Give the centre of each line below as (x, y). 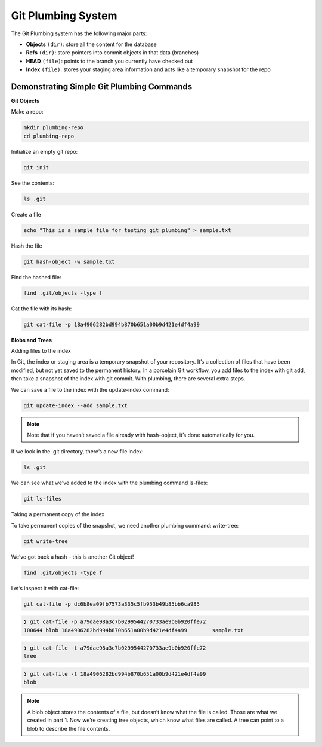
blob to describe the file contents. (69, 728)
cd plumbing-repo (49, 136)
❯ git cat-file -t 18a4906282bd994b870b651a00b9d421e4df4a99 (115, 674)
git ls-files (43, 499)
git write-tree (46, 541)
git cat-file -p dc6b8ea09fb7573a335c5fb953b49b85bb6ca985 (112, 604)
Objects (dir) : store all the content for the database (92, 44)
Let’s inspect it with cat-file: (45, 588)
